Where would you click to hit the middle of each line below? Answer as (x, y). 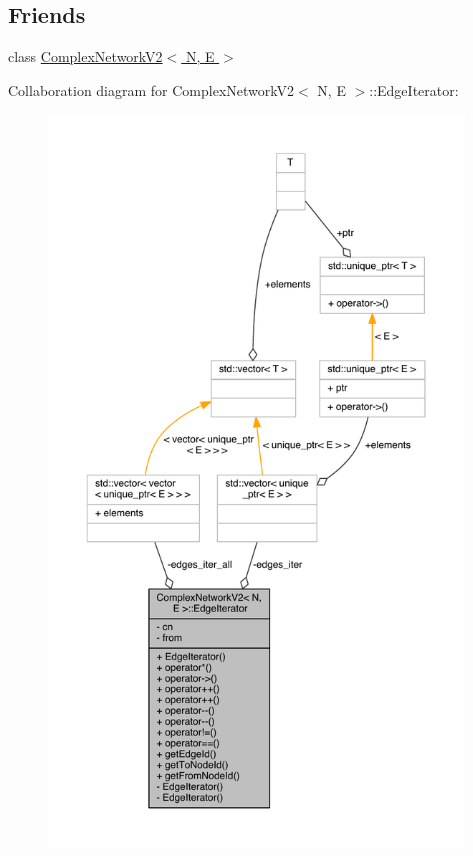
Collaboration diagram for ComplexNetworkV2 (151, 89)
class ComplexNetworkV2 (85, 56)
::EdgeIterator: (414, 89)
